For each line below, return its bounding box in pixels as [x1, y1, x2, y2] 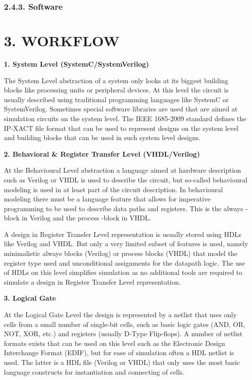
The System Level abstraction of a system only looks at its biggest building [4, 75, 228, 85]
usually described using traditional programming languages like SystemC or [4, 94, 229, 104]
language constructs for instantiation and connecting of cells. [4, 366, 185, 377]
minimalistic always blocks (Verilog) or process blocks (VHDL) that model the [4, 248, 237, 258]
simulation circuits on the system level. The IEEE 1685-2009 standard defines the [4, 113, 247, 123]
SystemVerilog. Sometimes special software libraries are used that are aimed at [4, 104, 238, 114]
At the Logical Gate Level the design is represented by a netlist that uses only [4, 309, 237, 320]
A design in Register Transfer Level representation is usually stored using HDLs [4, 229, 241, 239]
